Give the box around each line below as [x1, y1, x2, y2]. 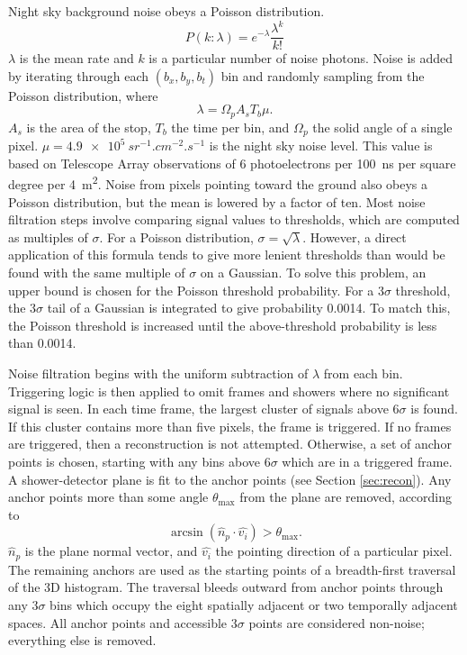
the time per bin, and [171, 117, 290, 136]
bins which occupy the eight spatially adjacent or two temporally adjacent [49, 596, 458, 614]
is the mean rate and [19, 49, 134, 68]
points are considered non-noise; [248, 613, 425, 632]
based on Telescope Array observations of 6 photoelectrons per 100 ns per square [8, 153, 456, 172]
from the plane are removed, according [239, 487, 453, 506]
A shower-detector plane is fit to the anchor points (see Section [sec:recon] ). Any [8, 469, 452, 488]
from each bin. [323, 364, 403, 383]
